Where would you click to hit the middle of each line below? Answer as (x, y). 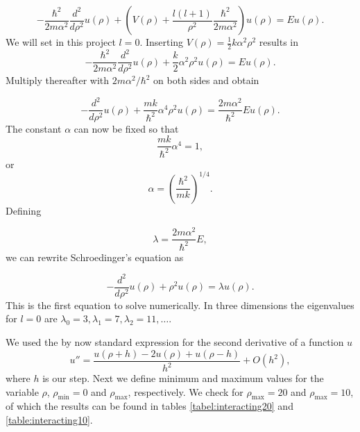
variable (22, 391)
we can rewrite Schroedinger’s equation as (95, 257)
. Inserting (162, 42)
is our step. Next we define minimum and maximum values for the (183, 378)
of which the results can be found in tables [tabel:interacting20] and (149, 406)
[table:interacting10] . (49, 420)
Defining (24, 210)
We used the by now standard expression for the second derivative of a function (175, 342)
